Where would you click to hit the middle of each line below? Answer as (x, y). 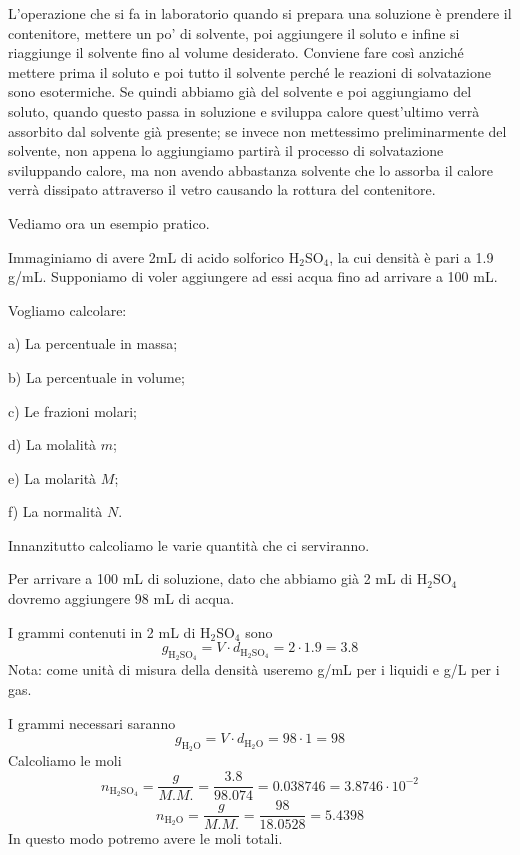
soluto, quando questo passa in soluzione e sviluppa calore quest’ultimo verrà (244, 110)
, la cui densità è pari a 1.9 (411, 256)
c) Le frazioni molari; (72, 410)
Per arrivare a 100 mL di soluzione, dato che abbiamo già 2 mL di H (218, 578)
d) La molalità (52, 444)
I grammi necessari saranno (92, 722)
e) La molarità (52, 477)
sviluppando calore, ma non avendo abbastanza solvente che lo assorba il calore (251, 169)
